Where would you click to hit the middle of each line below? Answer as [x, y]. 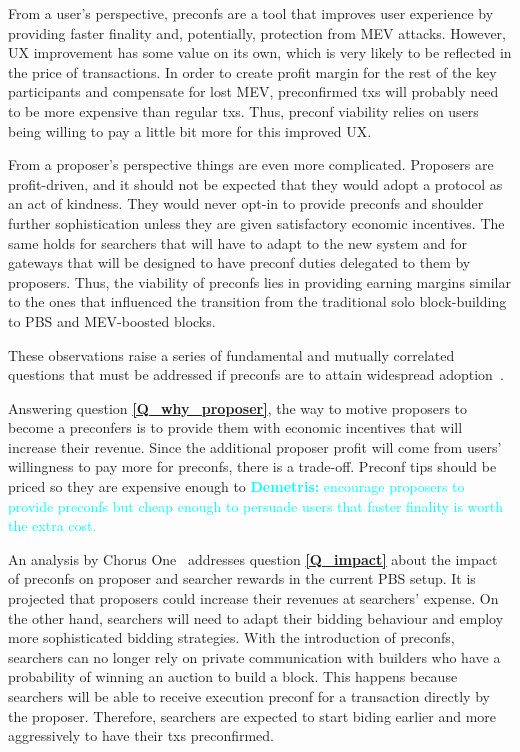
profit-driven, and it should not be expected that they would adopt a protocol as [255, 183]
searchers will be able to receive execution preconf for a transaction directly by [249, 696]
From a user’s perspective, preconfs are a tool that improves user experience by [251, 13]
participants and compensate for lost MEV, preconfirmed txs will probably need [253, 91]
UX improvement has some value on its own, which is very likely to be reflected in [260, 52]
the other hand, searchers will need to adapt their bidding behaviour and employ [256, 617]
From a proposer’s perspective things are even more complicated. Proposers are [251, 164]
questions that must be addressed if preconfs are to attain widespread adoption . [256, 374]
